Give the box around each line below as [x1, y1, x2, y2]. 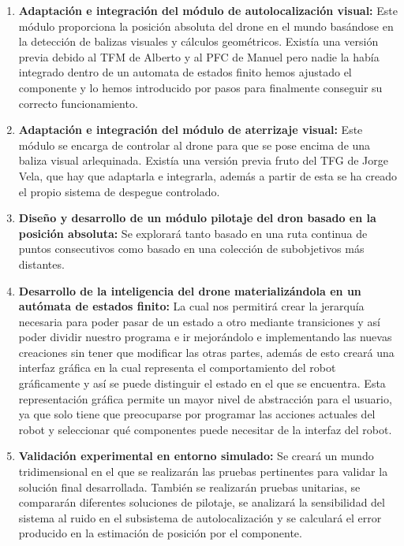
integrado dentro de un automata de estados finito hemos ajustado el [18, 64, 352, 80]
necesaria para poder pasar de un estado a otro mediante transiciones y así [18, 313, 380, 329]
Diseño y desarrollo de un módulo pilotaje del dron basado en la [18, 210, 376, 226]
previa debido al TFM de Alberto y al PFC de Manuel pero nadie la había [18, 48, 380, 65]
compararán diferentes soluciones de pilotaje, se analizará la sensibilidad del [18, 494, 385, 511]
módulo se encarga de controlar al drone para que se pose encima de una [18, 136, 371, 153]
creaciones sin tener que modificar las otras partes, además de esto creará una [18, 344, 395, 360]
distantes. [18, 255, 65, 272]
